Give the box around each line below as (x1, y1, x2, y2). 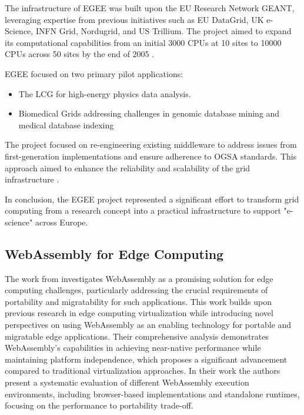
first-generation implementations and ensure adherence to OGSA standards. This (5, 150, 297, 162)
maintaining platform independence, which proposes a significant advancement (5, 353, 288, 365)
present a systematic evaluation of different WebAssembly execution (5, 376, 249, 389)
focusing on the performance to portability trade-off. (5, 399, 193, 411)
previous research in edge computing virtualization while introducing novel (5, 307, 273, 319)
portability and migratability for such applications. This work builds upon (5, 295, 272, 307)
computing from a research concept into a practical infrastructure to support (5, 204, 281, 217)
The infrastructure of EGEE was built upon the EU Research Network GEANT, (5, 2, 295, 14)
